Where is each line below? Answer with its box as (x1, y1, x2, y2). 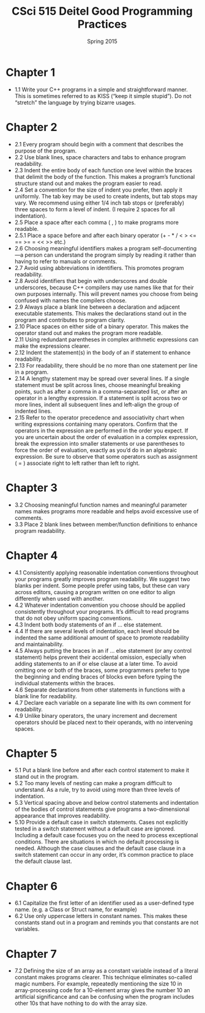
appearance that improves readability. (14, 812, 111, 819)
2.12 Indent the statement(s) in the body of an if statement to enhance (14, 348, 191, 356)
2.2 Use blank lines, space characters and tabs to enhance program (14, 153, 186, 160)
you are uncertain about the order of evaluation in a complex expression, (14, 433, 198, 440)
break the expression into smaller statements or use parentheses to (14, 440, 185, 447)
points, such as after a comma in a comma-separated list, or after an (14, 388, 188, 395)
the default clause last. (14, 857, 72, 865)
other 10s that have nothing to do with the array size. (14, 1000, 147, 1007)
